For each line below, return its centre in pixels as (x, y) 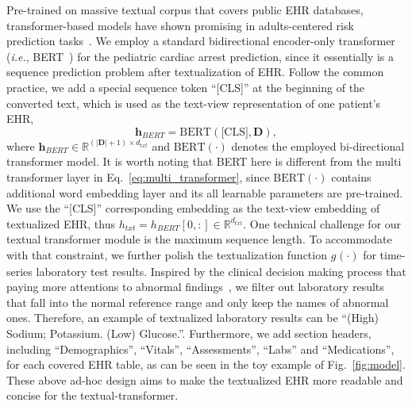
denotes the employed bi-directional (318, 146)
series (19, 271)
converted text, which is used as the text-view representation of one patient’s (194, 103)
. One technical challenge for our (322, 223)
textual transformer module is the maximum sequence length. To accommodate (199, 239)
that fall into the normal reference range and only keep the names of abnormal (198, 302)
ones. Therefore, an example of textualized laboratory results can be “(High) (193, 318)
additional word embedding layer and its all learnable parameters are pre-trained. (205, 192)
